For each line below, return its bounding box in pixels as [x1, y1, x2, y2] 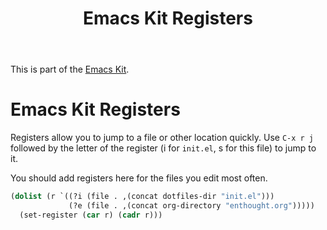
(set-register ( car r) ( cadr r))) [19, 210, 163, 220]
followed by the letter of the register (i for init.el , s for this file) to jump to [10, 142, 317, 154]
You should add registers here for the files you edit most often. [10, 172, 268, 184]
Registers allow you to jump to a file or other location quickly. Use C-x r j [10, 132, 314, 144]
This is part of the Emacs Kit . [10, 63, 130, 76]
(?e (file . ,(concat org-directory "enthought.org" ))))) [68, 201, 315, 211]
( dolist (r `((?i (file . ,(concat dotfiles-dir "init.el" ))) [10, 192, 275, 202]
